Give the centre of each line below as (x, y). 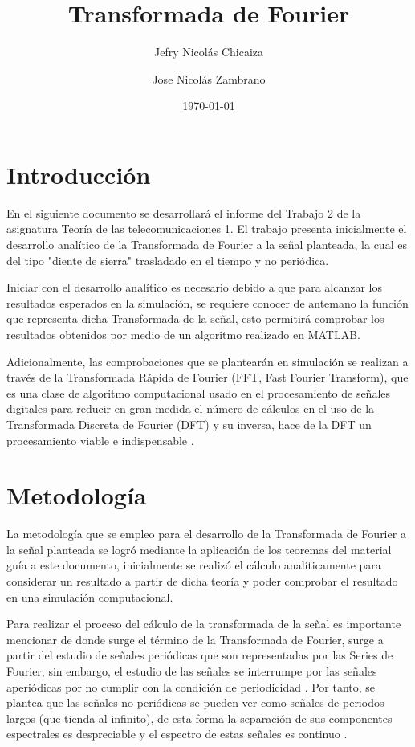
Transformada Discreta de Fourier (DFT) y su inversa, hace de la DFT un (189, 424)
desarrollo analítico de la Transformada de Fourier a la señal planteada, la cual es (207, 245)
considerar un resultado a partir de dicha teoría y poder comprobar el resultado (202, 581)
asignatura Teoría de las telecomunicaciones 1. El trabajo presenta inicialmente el (207, 229)
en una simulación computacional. (90, 596)
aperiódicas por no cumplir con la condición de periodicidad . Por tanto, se (191, 686)
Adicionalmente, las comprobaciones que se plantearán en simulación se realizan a (207, 361)
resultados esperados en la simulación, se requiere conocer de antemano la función (207, 302)
